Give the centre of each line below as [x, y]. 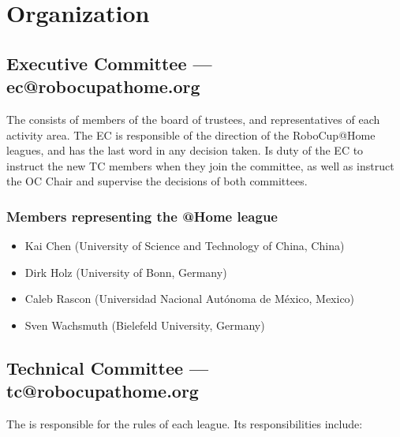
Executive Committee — [109, 63]
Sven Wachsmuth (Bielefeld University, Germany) [145, 325]
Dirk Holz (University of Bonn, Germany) [126, 272]
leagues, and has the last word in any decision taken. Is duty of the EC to [185, 150]
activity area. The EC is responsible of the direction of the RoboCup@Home [191, 134]
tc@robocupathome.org [103, 391]
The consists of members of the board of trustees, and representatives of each [193, 119]
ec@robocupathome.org [103, 86]
